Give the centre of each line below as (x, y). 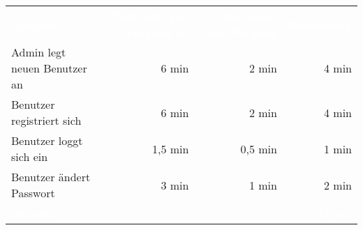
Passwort (33, 193)
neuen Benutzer (49, 68)
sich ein (30, 156)
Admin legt (39, 52)
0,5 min (259, 148)
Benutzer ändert (51, 177)
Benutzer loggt (47, 140)
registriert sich (46, 120)
